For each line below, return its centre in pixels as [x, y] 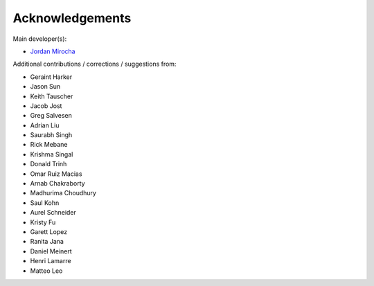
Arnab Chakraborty [58, 184]
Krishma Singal [52, 154]
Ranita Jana [47, 242]
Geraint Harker [51, 77]
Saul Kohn [45, 203]
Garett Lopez [49, 231]
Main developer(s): [40, 39]
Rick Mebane [49, 145]
